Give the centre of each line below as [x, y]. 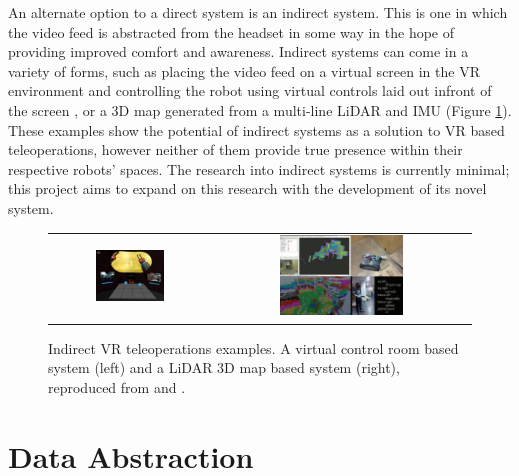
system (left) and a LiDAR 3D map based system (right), [224, 367]
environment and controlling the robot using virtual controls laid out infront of [250, 90]
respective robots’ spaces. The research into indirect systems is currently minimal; [259, 168]
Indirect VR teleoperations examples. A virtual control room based [253, 347]
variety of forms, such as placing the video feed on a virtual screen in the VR [244, 70]
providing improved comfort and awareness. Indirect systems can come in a [238, 51]
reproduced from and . [117, 386]
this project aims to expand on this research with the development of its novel [247, 188]
